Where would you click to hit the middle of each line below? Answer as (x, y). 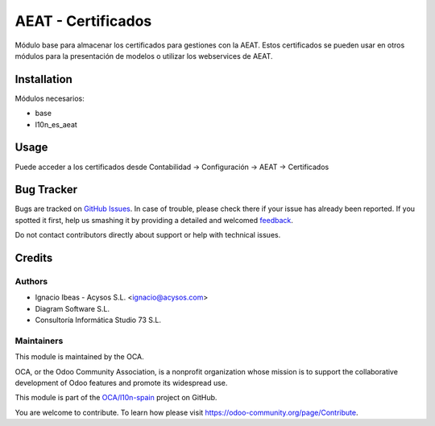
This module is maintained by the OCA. (79, 357)
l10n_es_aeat (56, 124)
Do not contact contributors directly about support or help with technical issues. (148, 235)
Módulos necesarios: (50, 98)
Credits (34, 258)
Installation (43, 79)
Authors (31, 281)
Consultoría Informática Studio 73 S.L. (98, 320)
